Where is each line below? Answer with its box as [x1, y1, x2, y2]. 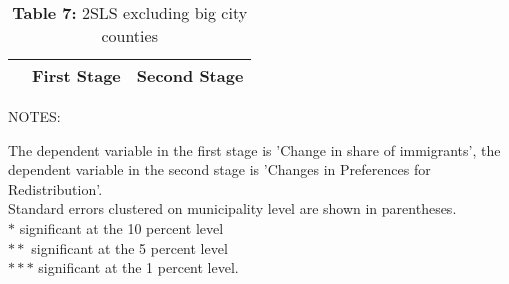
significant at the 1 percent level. [38, 257, 239, 278]
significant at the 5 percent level [31, 237, 228, 258]
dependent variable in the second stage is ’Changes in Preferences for [8, 159, 431, 180]
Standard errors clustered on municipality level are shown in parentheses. [8, 198, 457, 219]
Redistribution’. [8, 178, 103, 199]
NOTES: [8, 106, 61, 126]
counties [101, 24, 158, 47]
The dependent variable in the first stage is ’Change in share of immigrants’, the [8, 139, 501, 160]
